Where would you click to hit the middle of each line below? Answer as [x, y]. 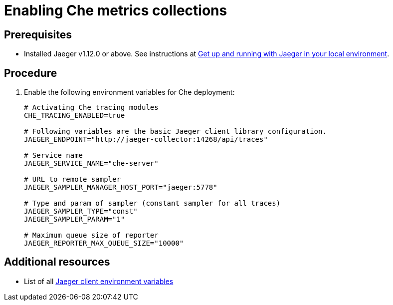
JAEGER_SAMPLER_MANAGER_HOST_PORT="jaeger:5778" [121, 187]
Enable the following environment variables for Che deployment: [129, 92]
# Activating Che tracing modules [91, 108]
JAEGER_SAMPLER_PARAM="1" [75, 219]
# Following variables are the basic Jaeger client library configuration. [175, 132]
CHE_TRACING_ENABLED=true [75, 116]
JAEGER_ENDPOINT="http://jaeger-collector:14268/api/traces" [146, 140]
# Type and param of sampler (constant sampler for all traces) [152, 203]
